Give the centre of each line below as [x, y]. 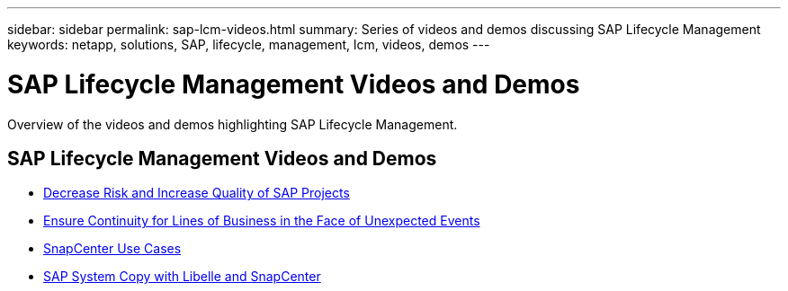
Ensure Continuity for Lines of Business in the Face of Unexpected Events [262, 221]
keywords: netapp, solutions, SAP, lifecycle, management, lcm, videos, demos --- [249, 44]
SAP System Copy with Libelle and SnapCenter [182, 277]
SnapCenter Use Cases [112, 249]
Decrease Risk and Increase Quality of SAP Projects [197, 193]
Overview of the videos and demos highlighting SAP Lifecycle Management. [233, 124]
